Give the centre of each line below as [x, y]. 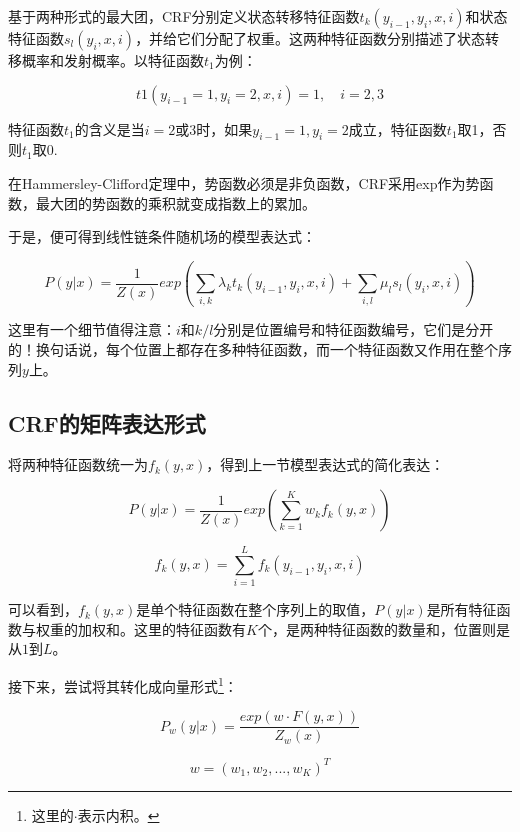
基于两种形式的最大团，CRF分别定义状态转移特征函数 [184, 16]
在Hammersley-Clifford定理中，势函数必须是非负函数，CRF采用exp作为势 [244, 182]
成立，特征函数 [397, 128]
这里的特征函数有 [189, 628]
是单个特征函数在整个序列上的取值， [255, 609]
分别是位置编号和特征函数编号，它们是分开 [353, 329]
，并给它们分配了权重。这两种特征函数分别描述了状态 [310, 38]
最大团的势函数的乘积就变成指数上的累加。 [175, 202]
